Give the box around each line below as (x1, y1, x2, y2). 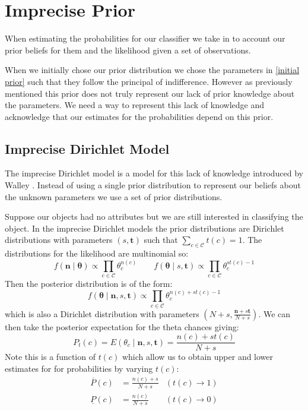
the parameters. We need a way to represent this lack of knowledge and (5, 99, 265, 111)
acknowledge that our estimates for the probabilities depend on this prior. (5, 110, 274, 122)
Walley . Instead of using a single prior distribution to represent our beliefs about (5, 179, 301, 191)
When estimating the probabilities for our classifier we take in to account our (5, 32, 285, 45)
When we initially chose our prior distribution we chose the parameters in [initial (5, 64, 300, 76)
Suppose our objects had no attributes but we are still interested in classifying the (5, 210, 303, 223)
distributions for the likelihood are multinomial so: (5, 247, 189, 260)
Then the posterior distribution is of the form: (5, 277, 173, 289)
